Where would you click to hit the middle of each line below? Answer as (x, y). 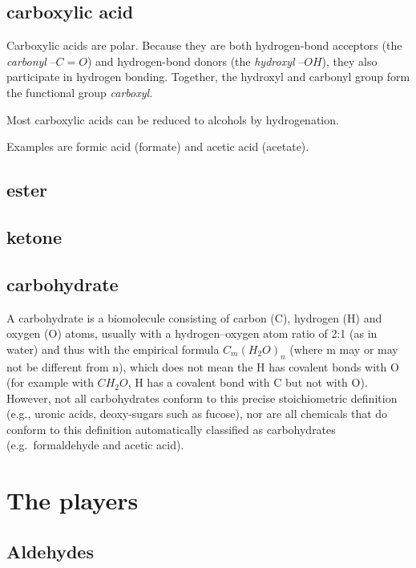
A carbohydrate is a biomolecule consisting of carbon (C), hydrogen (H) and (194, 317)
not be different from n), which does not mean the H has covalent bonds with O (203, 366)
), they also (349, 61)
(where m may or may (344, 349)
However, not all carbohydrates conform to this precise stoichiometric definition (202, 398)
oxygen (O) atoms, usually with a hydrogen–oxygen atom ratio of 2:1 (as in (192, 333)
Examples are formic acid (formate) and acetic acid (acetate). (158, 146)
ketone (34, 236)
